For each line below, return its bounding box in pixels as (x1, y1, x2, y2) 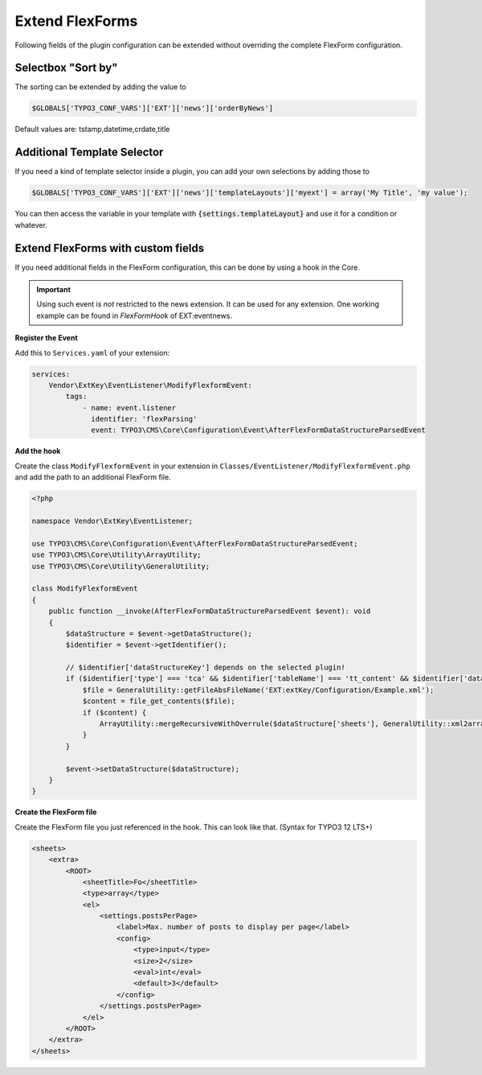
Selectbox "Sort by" (14, 61, 118, 75)
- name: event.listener (82, 403, 177, 412)
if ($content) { (82, 708, 147, 717)
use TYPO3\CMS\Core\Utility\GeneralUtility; (31, 562, 210, 570)
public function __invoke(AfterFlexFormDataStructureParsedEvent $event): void (48, 607, 371, 616)
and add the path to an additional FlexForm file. (14, 472, 172, 482)
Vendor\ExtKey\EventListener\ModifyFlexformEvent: (48, 381, 252, 389)
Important (36, 284, 71, 294)
